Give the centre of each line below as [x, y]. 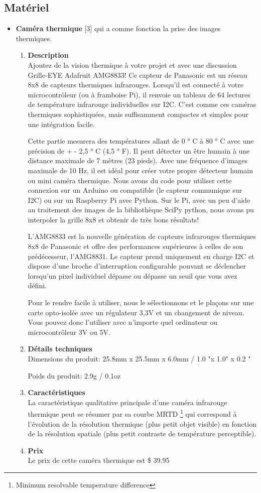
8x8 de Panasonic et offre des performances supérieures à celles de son [136, 246]
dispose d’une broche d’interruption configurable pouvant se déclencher [137, 266]
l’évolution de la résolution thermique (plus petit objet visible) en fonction [142, 423]
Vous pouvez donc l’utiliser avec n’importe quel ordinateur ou [123, 322]
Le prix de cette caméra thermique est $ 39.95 [99, 460]
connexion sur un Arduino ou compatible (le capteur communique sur [135, 190]
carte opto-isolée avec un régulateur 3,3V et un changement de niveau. [136, 312]
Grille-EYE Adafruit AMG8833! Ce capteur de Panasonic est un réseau [138, 75]
